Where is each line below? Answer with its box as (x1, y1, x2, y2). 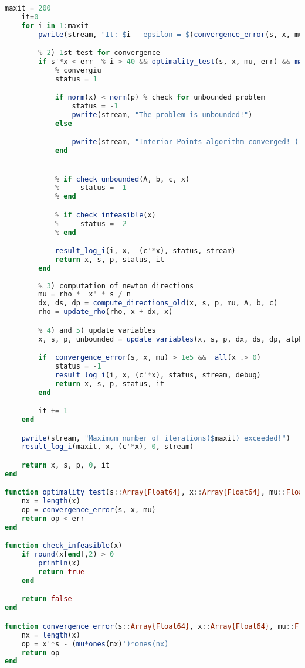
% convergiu (55, 66, 101, 74)
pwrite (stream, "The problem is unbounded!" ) (72, 111, 253, 120)
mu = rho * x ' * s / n (38, 290, 131, 299)
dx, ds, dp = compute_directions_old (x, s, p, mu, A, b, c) (38, 299, 278, 308)
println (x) (38, 559, 80, 568)
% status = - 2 (55, 219, 127, 228)
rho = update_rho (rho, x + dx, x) (38, 308, 173, 316)
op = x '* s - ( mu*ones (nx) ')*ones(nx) (21, 639, 169, 648)
